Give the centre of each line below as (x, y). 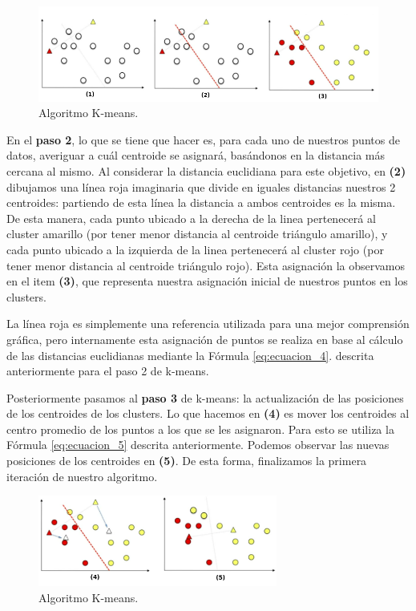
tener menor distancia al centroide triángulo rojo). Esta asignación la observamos (206, 265)
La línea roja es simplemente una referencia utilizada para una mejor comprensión (208, 324)
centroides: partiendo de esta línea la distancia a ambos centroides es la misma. (201, 202)
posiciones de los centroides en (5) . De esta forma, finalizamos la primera (187, 461)
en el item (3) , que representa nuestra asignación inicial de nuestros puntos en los (207, 281)
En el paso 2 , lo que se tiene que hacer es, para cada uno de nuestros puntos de (203, 139)
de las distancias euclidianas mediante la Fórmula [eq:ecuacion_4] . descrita (190, 355)
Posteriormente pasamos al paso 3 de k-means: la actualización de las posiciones (205, 397)
